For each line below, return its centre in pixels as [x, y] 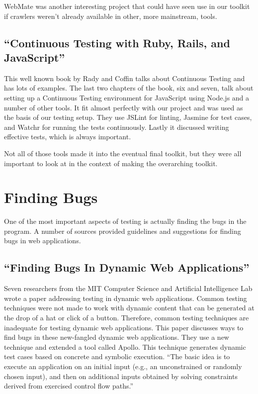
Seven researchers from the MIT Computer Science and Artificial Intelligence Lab [128, 288]
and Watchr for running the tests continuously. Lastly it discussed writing [117, 127]
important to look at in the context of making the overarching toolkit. [111, 163]
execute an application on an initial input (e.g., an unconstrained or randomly [123, 366]
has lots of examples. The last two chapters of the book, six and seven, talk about [129, 88]
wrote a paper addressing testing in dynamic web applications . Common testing [126, 298]
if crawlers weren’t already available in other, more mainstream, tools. [111, 16]
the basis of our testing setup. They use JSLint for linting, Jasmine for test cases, [128, 117]
